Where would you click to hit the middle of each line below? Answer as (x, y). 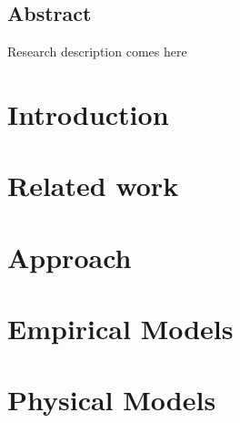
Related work (93, 186)
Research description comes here (97, 52)
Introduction (88, 113)
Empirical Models (120, 329)
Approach (70, 257)
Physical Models (112, 400)
